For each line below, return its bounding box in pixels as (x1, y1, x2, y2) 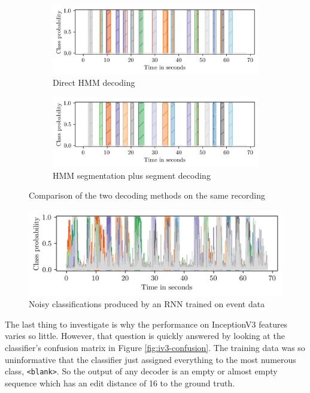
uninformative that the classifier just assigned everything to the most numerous (5, 353, 296, 365)
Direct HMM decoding (53, 76, 135, 89)
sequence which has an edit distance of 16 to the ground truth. (5, 376, 235, 389)
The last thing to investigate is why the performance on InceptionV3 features (5, 317, 288, 330)
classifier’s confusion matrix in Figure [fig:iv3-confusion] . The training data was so (5, 341, 305, 353)
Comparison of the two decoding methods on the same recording (29, 189, 266, 202)
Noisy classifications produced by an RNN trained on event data (29, 298, 265, 310)
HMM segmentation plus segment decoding (53, 169, 211, 181)
